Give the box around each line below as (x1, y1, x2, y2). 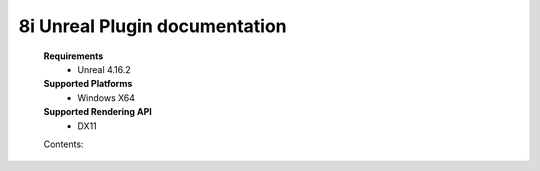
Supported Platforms (43, 78, 133, 90)
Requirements (43, 50, 104, 62)
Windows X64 (77, 91, 135, 104)
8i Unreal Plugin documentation (18, 15, 287, 37)
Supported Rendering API (43, 106, 152, 118)
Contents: (43, 138, 84, 150)
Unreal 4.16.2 (77, 63, 132, 75)
